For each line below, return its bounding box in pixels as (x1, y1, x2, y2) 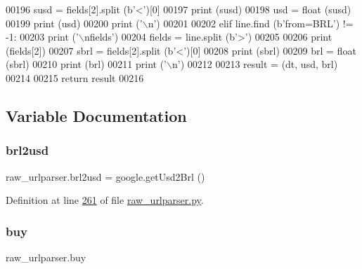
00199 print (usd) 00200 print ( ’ (6, 15, 143, 30)
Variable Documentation (6, 104, 187, 126)
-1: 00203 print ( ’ (6, 29, 79, 44)
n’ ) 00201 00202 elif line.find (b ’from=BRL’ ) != (148, 15, 354, 30)
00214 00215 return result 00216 (6, 70, 144, 85)
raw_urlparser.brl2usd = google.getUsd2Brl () (6, 169, 205, 184)
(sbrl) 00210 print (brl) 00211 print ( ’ (6, 57, 167, 71)
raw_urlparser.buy (6, 249, 86, 264)
